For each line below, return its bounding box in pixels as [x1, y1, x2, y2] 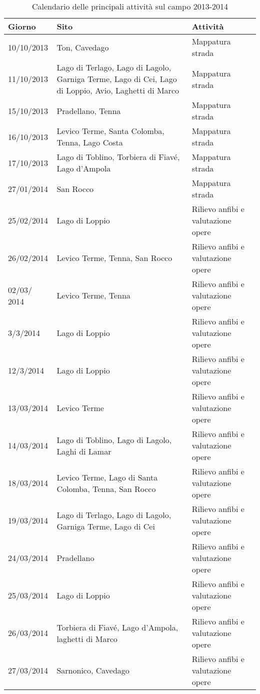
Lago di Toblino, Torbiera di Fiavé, [56, 151, 180, 162]
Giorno [8, 20, 36, 32]
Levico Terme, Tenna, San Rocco [56, 252, 172, 263]
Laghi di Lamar [56, 445, 111, 457]
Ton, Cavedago [56, 41, 109, 53]
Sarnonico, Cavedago [56, 664, 129, 676]
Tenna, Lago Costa [56, 136, 123, 148]
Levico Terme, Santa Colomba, [56, 125, 164, 136]
